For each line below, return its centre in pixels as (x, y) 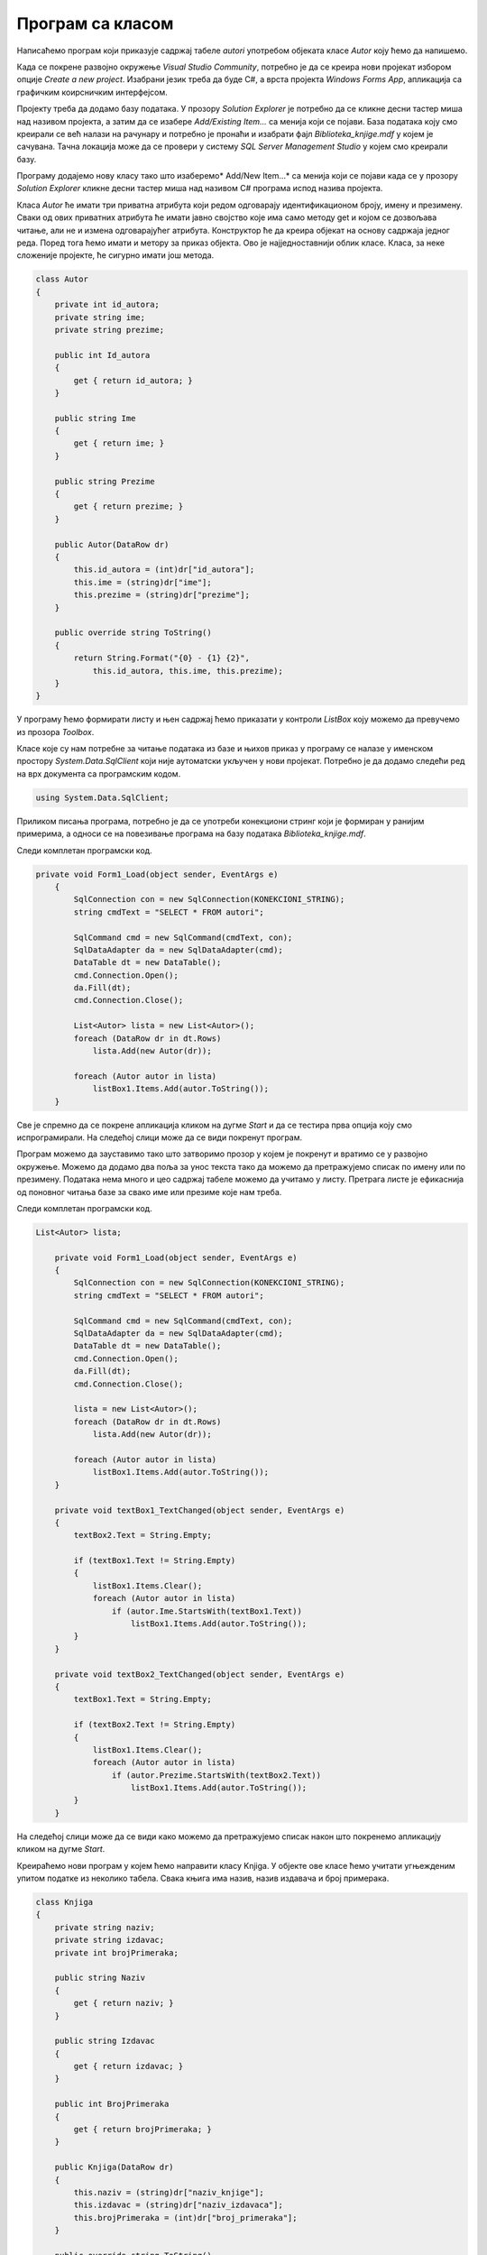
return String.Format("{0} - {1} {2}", (161, 658)
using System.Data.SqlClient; (102, 797)
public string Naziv (100, 1978)
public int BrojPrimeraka (112, 2104)
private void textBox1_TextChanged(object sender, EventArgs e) (200, 1510)
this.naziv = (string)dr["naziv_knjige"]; (169, 2192)
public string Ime (95, 418)
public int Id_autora (102, 355)
